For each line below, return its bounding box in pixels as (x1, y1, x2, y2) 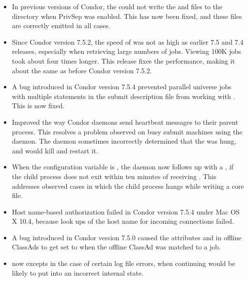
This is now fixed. (12, 100, 65, 111)
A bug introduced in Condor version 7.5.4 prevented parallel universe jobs (12, 82, 232, 92)
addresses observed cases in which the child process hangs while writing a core (12, 181, 244, 191)
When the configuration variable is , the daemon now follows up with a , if (12, 162, 233, 172)
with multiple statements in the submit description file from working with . (12, 91, 235, 101)
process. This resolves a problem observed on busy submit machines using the (12, 126, 243, 136)
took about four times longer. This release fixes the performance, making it (12, 55, 235, 66)
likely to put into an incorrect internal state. (12, 267, 144, 278)
